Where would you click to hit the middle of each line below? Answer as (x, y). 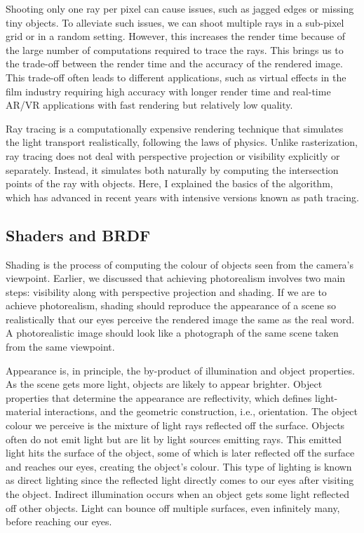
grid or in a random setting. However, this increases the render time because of (176, 36)
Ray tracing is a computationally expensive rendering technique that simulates (175, 128)
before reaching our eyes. (59, 521)
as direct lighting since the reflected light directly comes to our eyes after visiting (180, 480)
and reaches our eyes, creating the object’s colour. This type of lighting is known (179, 466)
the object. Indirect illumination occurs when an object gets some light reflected (177, 494)
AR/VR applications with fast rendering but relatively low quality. (149, 105)
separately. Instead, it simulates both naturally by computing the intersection (172, 169)
